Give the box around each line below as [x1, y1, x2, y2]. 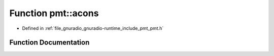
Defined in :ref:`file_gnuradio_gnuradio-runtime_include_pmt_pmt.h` [22, 25, 164, 31]
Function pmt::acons [9, 8, 99, 19]
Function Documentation [9, 38, 90, 47]
